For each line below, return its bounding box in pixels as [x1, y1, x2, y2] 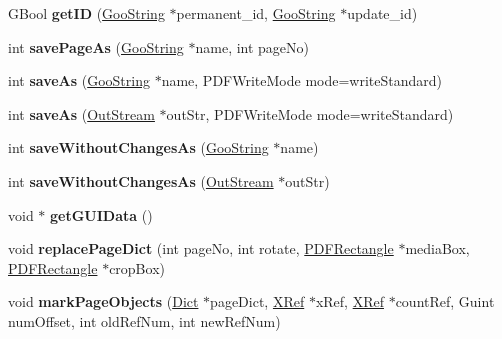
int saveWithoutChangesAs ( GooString [8, 137, 269, 158]
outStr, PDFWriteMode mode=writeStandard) [166, 103, 454, 124]
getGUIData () [50, 204, 153, 225]
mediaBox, [405, 238, 470, 259]
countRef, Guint [395, 291, 495, 312]
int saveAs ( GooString [8, 70, 150, 91]
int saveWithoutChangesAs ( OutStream [8, 170, 274, 191]
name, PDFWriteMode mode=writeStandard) [161, 70, 443, 91]
